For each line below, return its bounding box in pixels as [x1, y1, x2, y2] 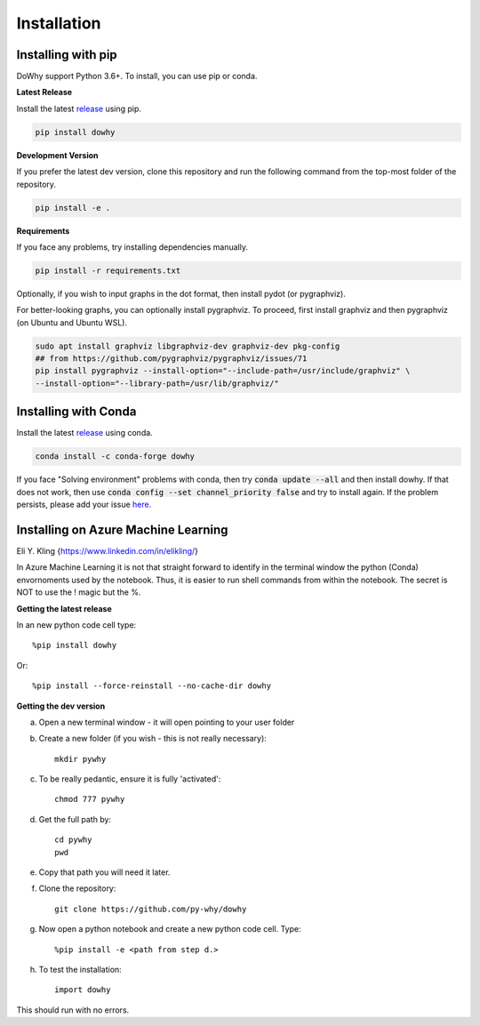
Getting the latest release [16, 603, 112, 613]
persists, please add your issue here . [16, 499, 152, 510]
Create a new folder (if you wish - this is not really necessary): [38, 733, 267, 744]
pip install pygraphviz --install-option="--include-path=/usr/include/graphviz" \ [35, 365, 411, 376]
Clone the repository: [38, 883, 116, 894]
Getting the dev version [16, 701, 106, 711]
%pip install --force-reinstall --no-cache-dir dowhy [32, 681, 271, 691]
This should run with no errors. [16, 1005, 130, 1015]
